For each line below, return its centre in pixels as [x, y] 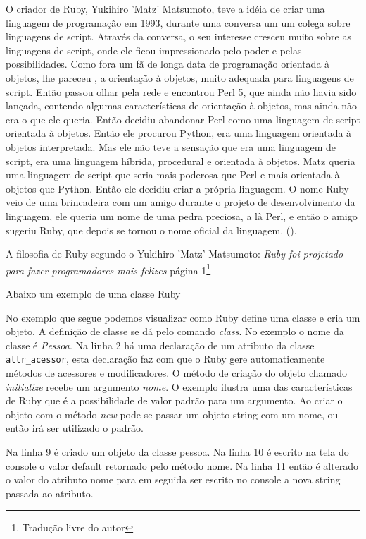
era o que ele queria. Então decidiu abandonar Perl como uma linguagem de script [183, 119]
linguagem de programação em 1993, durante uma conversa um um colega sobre [178, 22]
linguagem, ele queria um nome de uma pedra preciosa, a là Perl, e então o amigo [182, 216]
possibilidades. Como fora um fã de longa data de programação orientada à [168, 64]
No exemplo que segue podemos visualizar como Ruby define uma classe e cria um [183, 317]
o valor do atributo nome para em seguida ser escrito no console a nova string [173, 479]
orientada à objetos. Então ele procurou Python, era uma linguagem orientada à [179, 133]
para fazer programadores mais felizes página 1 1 [108, 269]
